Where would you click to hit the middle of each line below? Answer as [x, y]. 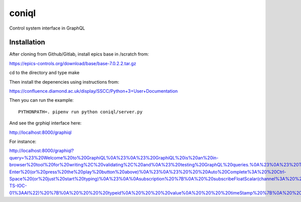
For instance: [23, 141]
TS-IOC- [18, 186]
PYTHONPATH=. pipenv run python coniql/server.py [81, 112]
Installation [27, 42]
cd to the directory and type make [44, 73]
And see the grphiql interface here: [45, 123]
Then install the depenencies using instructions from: [64, 82]
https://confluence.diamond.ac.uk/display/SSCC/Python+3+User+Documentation [94, 91]
